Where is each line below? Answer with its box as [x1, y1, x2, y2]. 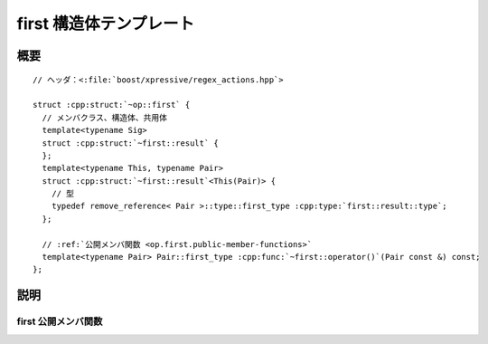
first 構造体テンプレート [16, 14, 195, 33]
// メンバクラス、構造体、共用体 [42, 112, 167, 122]
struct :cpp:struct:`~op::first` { [33, 100, 191, 110]
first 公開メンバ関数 [16, 315, 103, 328]
